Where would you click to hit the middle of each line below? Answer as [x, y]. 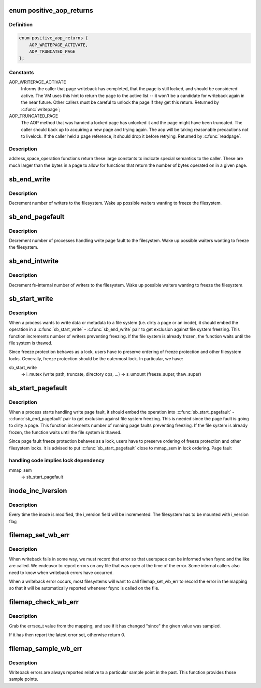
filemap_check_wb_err [44, 602]
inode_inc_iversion [38, 490]
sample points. [24, 679]
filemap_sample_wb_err [46, 648]
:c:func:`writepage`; [41, 109]
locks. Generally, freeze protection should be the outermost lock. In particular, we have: [96, 358]
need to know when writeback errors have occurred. [61, 573]
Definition [21, 25]
